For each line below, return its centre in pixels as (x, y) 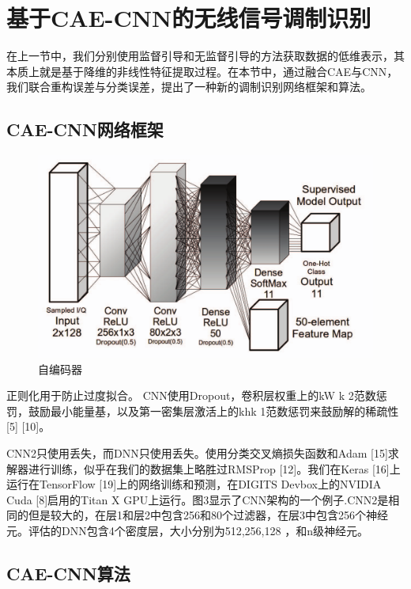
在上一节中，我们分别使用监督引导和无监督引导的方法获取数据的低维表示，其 (205, 56)
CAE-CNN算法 (68, 573)
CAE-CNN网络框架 (85, 129)
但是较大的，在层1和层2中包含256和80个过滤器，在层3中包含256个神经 (208, 515)
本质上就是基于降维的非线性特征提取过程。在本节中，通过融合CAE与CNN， (202, 71)
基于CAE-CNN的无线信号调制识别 (189, 18)
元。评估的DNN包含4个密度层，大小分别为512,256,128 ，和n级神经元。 (187, 530)
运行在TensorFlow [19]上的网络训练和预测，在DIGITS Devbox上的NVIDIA (194, 484)
